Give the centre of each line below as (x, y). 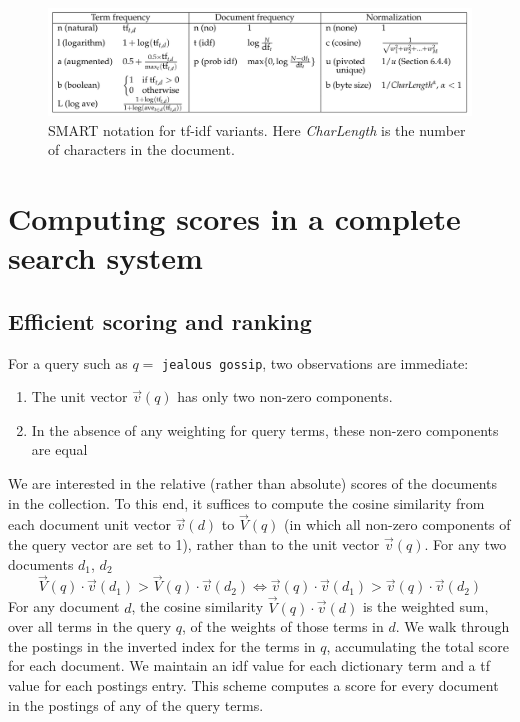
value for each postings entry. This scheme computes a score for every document (253, 685)
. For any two (465, 544)
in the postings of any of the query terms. (136, 704)
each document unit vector (89, 524)
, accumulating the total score (417, 645)
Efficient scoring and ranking (160, 320)
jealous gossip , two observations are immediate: (315, 362)
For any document (64, 606)
